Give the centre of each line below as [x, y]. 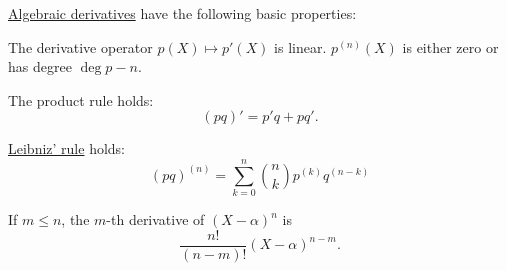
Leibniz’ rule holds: [66, 148]
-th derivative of [155, 219]
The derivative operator [80, 46]
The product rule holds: [81, 99]
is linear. [300, 46]
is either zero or [450, 46]
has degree [40, 66]
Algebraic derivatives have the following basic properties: [182, 13]
